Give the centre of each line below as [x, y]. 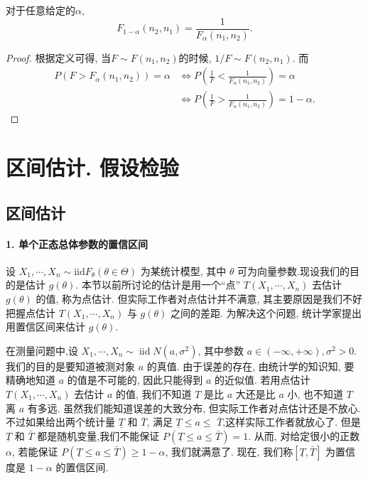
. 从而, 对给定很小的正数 [304, 435]
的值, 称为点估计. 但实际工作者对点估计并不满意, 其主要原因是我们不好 [199, 299]
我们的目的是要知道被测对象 [70, 366]
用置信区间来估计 [45, 327]
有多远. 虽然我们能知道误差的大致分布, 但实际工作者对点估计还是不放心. [194, 408]
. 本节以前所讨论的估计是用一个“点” [158, 285]
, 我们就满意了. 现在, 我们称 [229, 451]
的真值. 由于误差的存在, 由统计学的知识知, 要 [250, 366]
